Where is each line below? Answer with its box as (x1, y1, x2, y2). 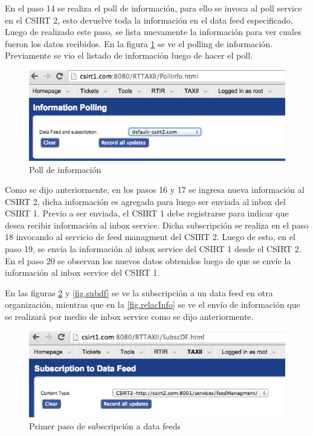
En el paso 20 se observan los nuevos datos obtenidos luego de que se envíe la (5, 254, 291, 267)
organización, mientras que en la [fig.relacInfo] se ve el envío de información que (5, 298, 300, 311)
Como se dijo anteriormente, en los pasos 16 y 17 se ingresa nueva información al (5, 183, 305, 196)
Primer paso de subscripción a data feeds (29, 419, 181, 432)
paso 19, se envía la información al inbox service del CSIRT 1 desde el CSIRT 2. (5, 242, 302, 255)
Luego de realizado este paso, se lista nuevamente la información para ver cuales (5, 25, 302, 38)
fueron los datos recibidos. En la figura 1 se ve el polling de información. (5, 37, 273, 50)
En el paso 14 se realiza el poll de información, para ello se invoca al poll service (5, 2, 302, 14)
